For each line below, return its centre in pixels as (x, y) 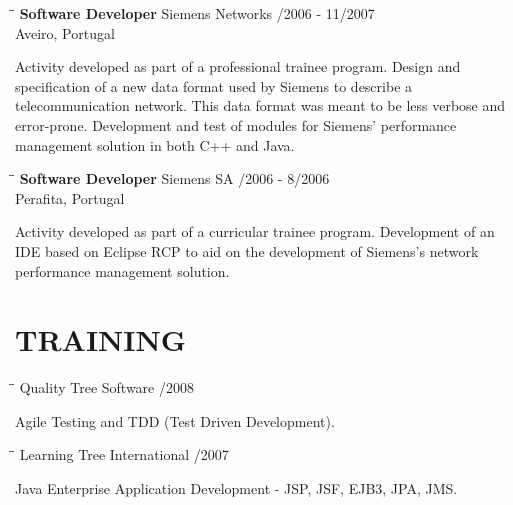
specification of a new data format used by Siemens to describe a (214, 85)
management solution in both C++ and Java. (155, 144)
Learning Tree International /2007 (124, 454)
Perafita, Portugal (70, 197)
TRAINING (101, 339)
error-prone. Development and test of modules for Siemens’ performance (236, 124)
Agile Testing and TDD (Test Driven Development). (175, 420)
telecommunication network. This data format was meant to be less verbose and (260, 105)
